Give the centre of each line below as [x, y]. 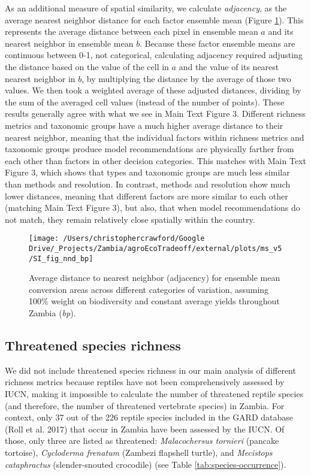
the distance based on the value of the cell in [87, 66]
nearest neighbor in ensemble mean [69, 43]
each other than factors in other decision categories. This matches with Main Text [155, 160]
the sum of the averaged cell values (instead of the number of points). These [145, 102]
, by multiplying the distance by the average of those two [186, 78]
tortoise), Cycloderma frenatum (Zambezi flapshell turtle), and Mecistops [139, 452]
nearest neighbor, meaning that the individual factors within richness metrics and [155, 137]
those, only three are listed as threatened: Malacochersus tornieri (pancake [142, 441]
